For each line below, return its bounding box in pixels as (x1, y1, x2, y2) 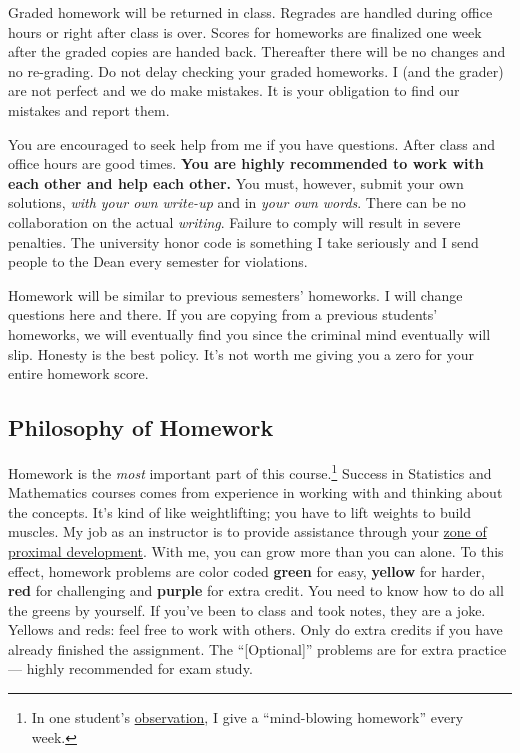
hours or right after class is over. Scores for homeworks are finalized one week (8, 21, 482, 42)
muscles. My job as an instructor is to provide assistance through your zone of (8, 521, 487, 542)
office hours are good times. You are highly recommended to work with (8, 153, 484, 174)
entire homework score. (8, 363, 149, 384)
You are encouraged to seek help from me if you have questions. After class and (8, 133, 496, 154)
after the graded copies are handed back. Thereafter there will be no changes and (8, 41, 506, 62)
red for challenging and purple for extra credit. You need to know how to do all (8, 580, 504, 601)
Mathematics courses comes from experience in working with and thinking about (8, 482, 503, 503)
